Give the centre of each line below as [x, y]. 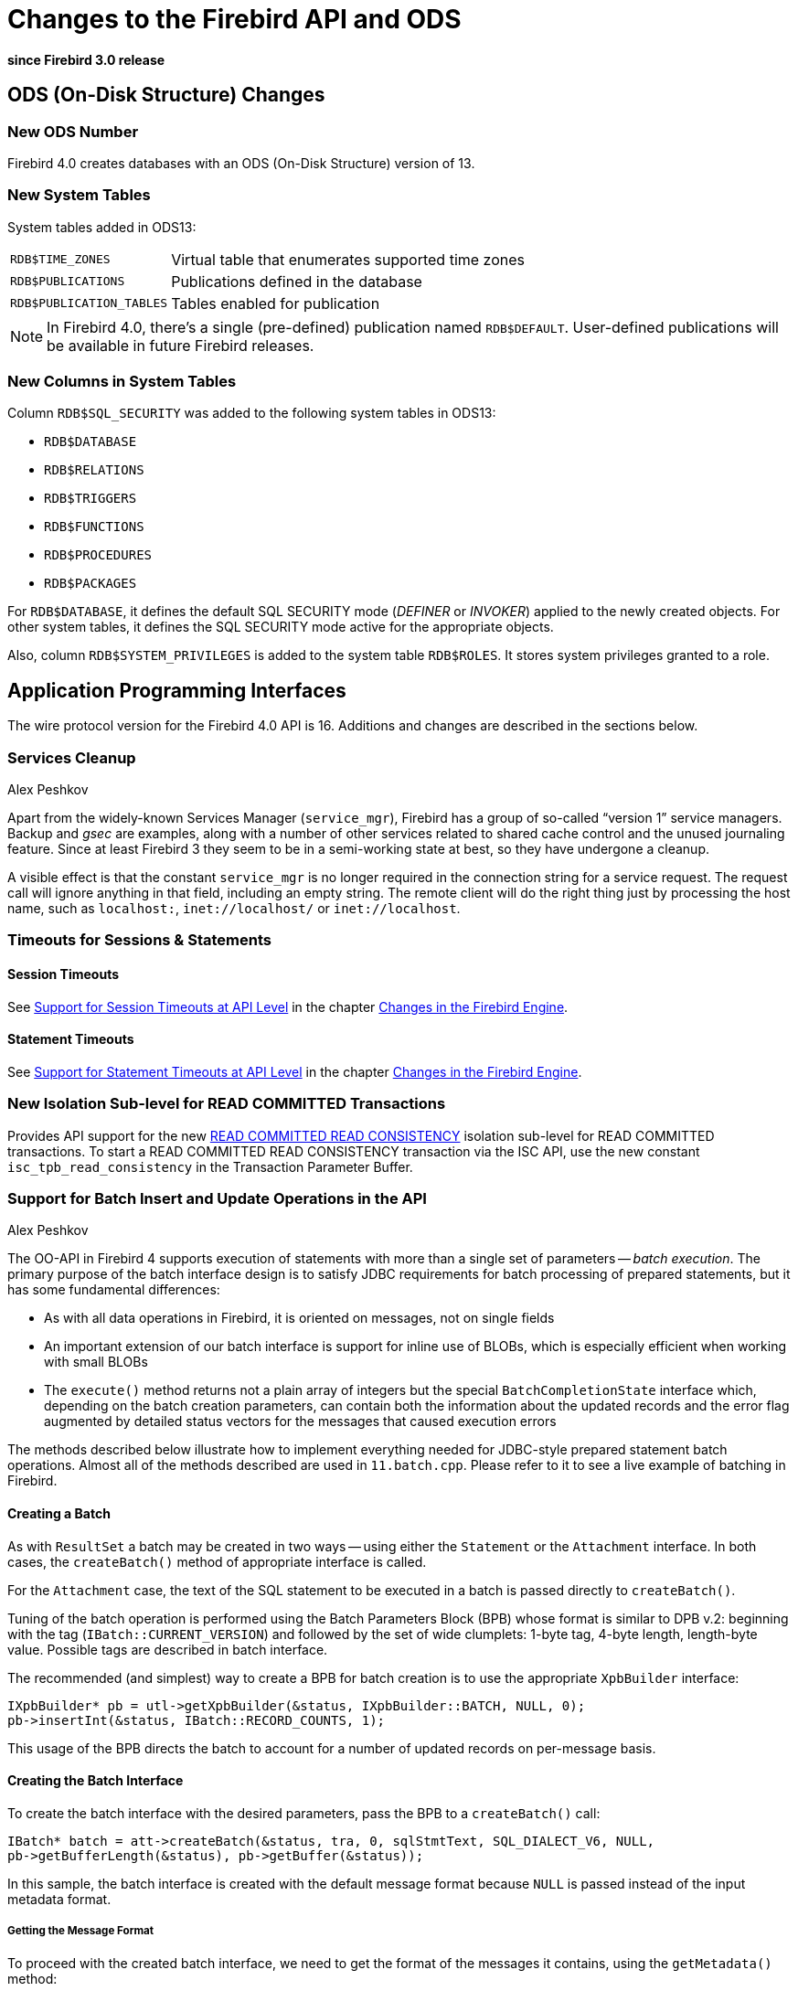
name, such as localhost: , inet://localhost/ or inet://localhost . [234, 909]
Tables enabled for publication [276, 303]
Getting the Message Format [81, 1931]
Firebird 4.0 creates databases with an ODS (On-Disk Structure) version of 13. [241, 163]
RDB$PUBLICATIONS [68, 282]
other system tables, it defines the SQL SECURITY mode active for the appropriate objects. [281, 627]
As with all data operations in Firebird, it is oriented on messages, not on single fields [299, 1318]
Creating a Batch [59, 1513]
